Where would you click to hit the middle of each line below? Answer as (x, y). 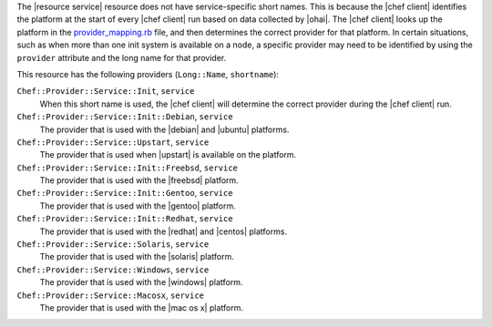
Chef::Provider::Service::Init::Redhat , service (125, 219)
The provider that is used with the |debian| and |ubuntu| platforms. (164, 129)
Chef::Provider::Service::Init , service (106, 91)
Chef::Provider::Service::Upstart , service (113, 142)
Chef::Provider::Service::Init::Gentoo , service (125, 193)
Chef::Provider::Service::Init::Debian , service (125, 117)
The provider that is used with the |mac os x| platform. (141, 307)
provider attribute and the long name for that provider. (122, 57)
